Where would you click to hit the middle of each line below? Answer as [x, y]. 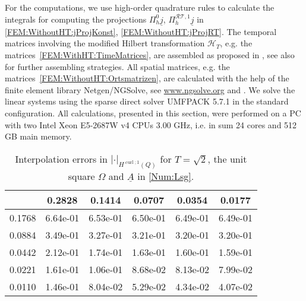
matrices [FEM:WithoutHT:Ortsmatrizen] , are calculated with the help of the [147, 78]
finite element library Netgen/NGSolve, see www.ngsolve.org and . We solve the [150, 89]
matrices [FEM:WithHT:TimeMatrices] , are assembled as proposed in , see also [150, 55]
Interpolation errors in [61, 159]
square [81, 176]
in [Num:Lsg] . [166, 176]
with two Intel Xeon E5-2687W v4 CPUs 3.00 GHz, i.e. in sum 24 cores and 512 [151, 124]
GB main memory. [38, 136]
